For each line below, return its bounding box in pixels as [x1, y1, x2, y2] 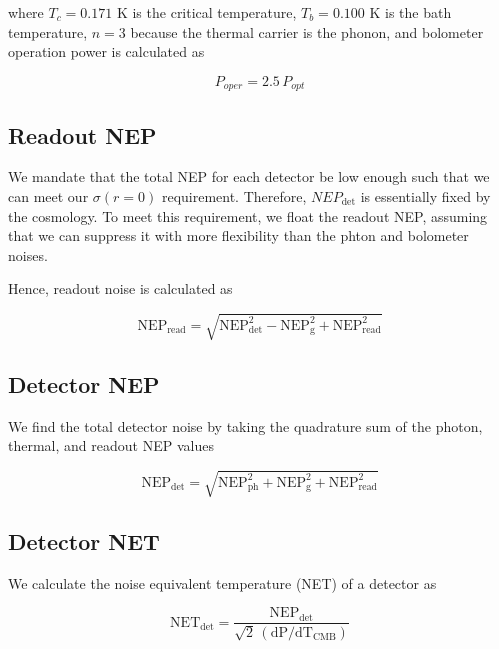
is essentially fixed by [360, 186, 491, 207]
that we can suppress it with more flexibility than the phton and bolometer [8, 225, 469, 246]
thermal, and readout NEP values [8, 435, 214, 456]
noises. [8, 244, 48, 265]
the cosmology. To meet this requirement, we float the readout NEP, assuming [8, 205, 488, 226]
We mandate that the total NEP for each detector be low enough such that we [8, 166, 490, 187]
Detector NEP [8, 368, 160, 399]
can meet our [8, 186, 89, 207]
